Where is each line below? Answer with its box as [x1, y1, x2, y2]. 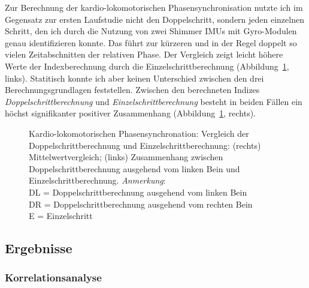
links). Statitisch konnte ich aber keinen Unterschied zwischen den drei [5, 71, 264, 84]
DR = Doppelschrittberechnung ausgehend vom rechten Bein [29, 197, 253, 210]
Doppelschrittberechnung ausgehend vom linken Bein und [29, 162, 240, 175]
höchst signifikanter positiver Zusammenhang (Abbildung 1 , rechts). [5, 107, 256, 119]
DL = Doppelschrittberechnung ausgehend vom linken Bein [29, 185, 247, 198]
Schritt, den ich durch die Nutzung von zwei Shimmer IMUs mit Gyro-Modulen [5, 25, 297, 37]
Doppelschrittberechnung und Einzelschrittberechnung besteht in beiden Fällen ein [5, 95, 302, 107]
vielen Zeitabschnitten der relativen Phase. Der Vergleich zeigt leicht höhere [5, 48, 283, 61]
